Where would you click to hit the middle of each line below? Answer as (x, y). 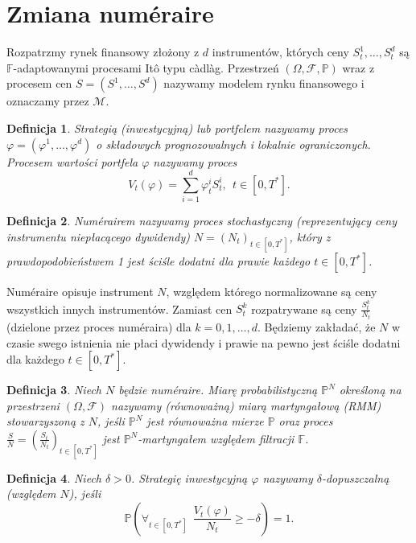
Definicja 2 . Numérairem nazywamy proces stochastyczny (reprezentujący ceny (202, 221)
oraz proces (306, 421)
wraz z (358, 67)
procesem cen (39, 83)
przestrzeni (33, 405)
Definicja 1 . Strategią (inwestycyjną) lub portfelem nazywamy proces (177, 128)
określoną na (370, 390)
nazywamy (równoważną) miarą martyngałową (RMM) (246, 405)
